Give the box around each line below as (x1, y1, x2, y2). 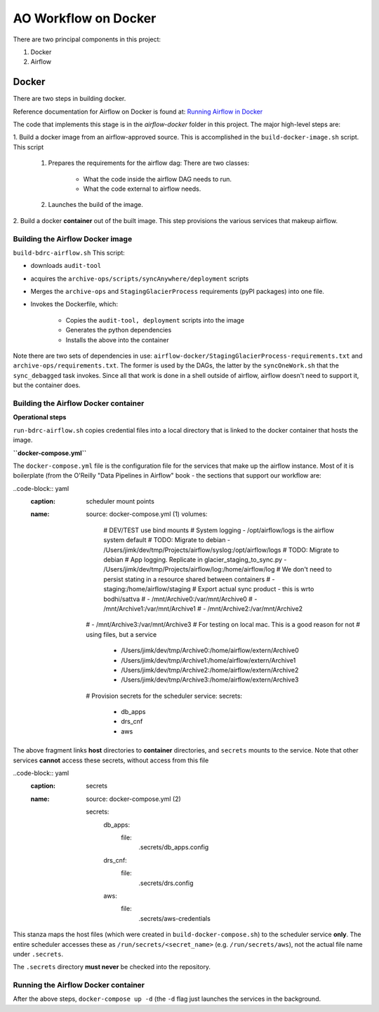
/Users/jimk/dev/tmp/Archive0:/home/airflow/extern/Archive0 (121, 646, 300, 655)
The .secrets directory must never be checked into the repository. (13, 963, 211, 971)
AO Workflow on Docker (13, 11, 157, 26)
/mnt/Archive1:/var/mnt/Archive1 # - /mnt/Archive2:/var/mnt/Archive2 (103, 604, 303, 613)
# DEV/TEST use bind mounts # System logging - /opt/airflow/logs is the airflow (103, 526, 335, 534)
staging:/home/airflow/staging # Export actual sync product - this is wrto (103, 585, 314, 593)
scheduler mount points (86, 497, 154, 506)
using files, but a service (86, 630, 157, 638)
